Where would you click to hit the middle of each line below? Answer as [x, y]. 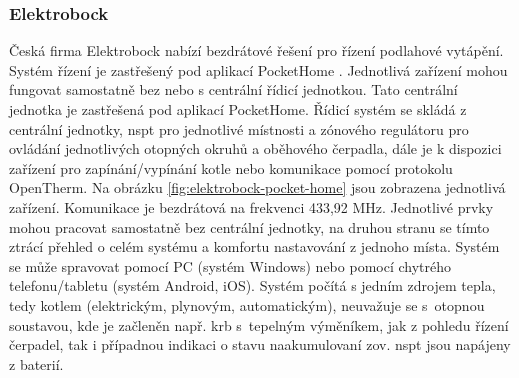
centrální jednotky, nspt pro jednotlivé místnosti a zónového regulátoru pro [239, 128]
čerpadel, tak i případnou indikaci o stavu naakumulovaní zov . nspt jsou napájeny [260, 344]
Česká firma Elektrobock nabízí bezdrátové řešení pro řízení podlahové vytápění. [256, 50]
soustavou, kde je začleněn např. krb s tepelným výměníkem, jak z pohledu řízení [259, 324]
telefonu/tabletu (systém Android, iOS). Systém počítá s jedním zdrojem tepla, [252, 285]
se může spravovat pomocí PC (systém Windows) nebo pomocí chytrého [230, 265]
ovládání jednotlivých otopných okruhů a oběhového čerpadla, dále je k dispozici [255, 148]
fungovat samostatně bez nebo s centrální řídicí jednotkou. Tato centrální [233, 89]
